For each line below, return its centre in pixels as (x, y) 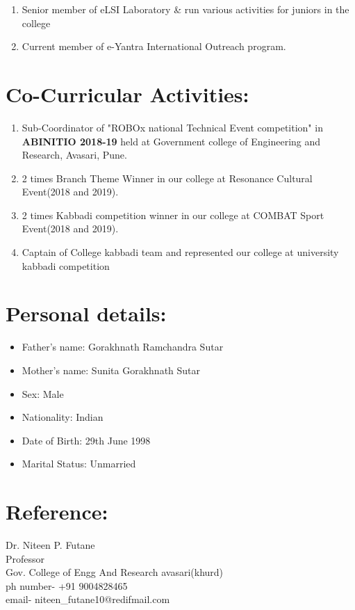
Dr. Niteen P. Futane (50, 545)
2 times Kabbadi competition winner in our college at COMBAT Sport (173, 215)
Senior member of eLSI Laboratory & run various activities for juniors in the (185, 9)
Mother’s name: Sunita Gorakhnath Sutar (111, 370)
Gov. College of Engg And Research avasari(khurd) (115, 572)
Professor (25, 558)
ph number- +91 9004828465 (67, 585)
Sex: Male (43, 393)
